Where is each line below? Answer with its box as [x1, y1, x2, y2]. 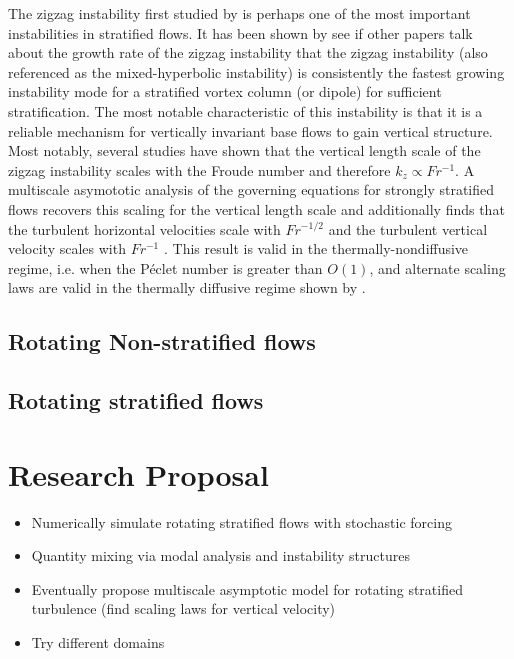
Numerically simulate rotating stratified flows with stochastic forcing [31, 511, 452, 532]
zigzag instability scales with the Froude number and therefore [8, 159, 391, 180]
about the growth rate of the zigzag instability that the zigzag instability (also [8, 42, 488, 63]
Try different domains [31, 631, 165, 652]
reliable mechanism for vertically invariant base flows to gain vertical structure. [8, 120, 493, 141]
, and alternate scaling [369, 257, 506, 278]
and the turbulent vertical [328, 218, 488, 239]
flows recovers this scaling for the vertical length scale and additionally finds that [8, 198, 505, 219]
